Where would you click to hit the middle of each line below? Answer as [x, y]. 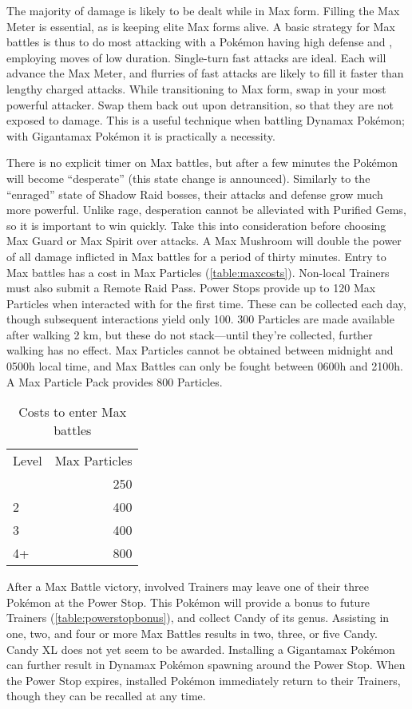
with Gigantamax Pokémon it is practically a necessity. [141, 135]
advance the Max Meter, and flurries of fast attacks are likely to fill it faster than [205, 73]
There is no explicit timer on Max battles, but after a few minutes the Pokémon [202, 162]
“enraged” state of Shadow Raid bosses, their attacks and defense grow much [195, 194]
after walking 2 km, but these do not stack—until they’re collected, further [190, 334]
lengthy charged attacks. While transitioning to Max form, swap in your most [196, 88]
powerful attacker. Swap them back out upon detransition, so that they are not [200, 104]
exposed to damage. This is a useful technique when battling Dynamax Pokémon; [206, 120]
